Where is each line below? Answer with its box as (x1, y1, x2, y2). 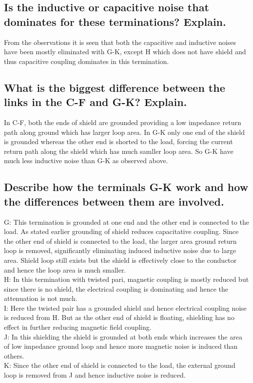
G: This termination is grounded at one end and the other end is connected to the (4, 216, 249, 227)
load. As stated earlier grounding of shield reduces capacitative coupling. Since (4, 226, 239, 236)
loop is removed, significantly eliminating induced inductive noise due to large (4, 245, 236, 255)
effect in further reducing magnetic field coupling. (4, 322, 152, 332)
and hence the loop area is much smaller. (4, 264, 126, 275)
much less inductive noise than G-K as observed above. (4, 155, 168, 166)
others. (4, 350, 24, 361)
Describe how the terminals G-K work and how (4, 179, 249, 194)
